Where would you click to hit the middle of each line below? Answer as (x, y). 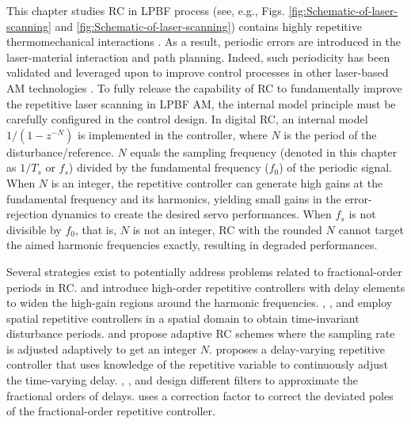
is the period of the (330, 134)
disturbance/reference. (60, 151)
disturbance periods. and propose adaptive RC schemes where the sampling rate (201, 333)
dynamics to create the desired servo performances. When (192, 214)
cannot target (371, 229)
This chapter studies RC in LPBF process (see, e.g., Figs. (146, 10)
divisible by (34, 229)
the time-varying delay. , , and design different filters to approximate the (183, 380)
